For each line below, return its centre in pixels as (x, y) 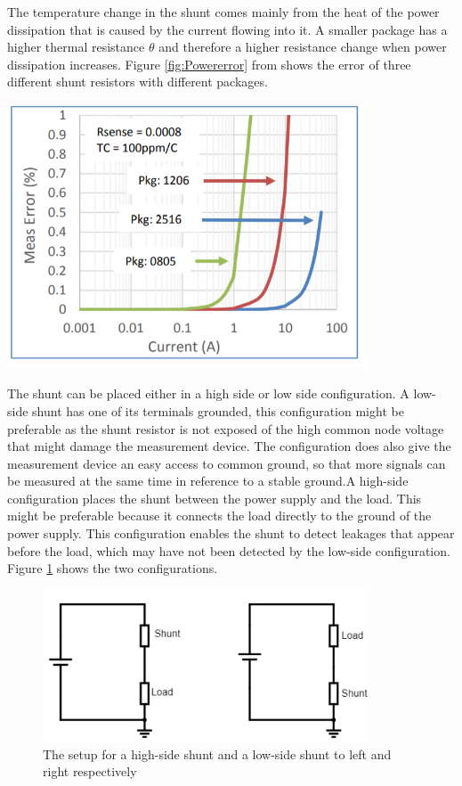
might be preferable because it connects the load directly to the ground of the (219, 516)
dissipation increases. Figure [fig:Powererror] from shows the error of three (209, 64)
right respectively (90, 771)
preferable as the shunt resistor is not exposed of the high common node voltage (226, 428)
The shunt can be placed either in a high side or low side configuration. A (208, 393)
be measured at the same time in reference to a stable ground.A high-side (208, 481)
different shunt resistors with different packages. (138, 82)
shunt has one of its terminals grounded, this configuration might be (218, 410)
